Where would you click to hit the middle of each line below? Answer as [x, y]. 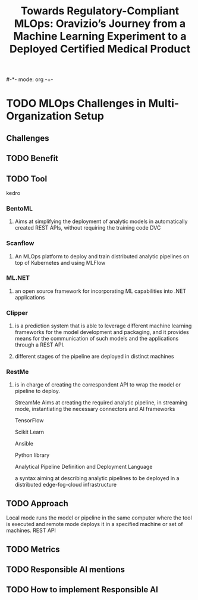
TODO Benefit [32, 158]
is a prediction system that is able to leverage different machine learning [103, 326]
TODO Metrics [33, 549]
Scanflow [20, 243]
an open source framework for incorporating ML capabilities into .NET [100, 291]
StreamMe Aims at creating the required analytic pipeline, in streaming [101, 403]
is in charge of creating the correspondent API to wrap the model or [98, 385]
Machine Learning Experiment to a [100, 36]
